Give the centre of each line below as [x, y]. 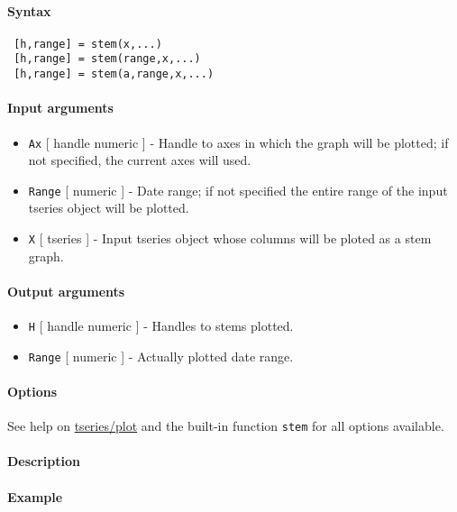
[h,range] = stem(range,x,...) [107, 59]
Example [35, 496]
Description [44, 461]
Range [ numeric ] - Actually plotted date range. [161, 356]
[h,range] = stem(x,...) [88, 44]
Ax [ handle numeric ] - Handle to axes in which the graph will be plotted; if [238, 142]
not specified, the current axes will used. [140, 160]
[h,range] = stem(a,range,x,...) [114, 74]
